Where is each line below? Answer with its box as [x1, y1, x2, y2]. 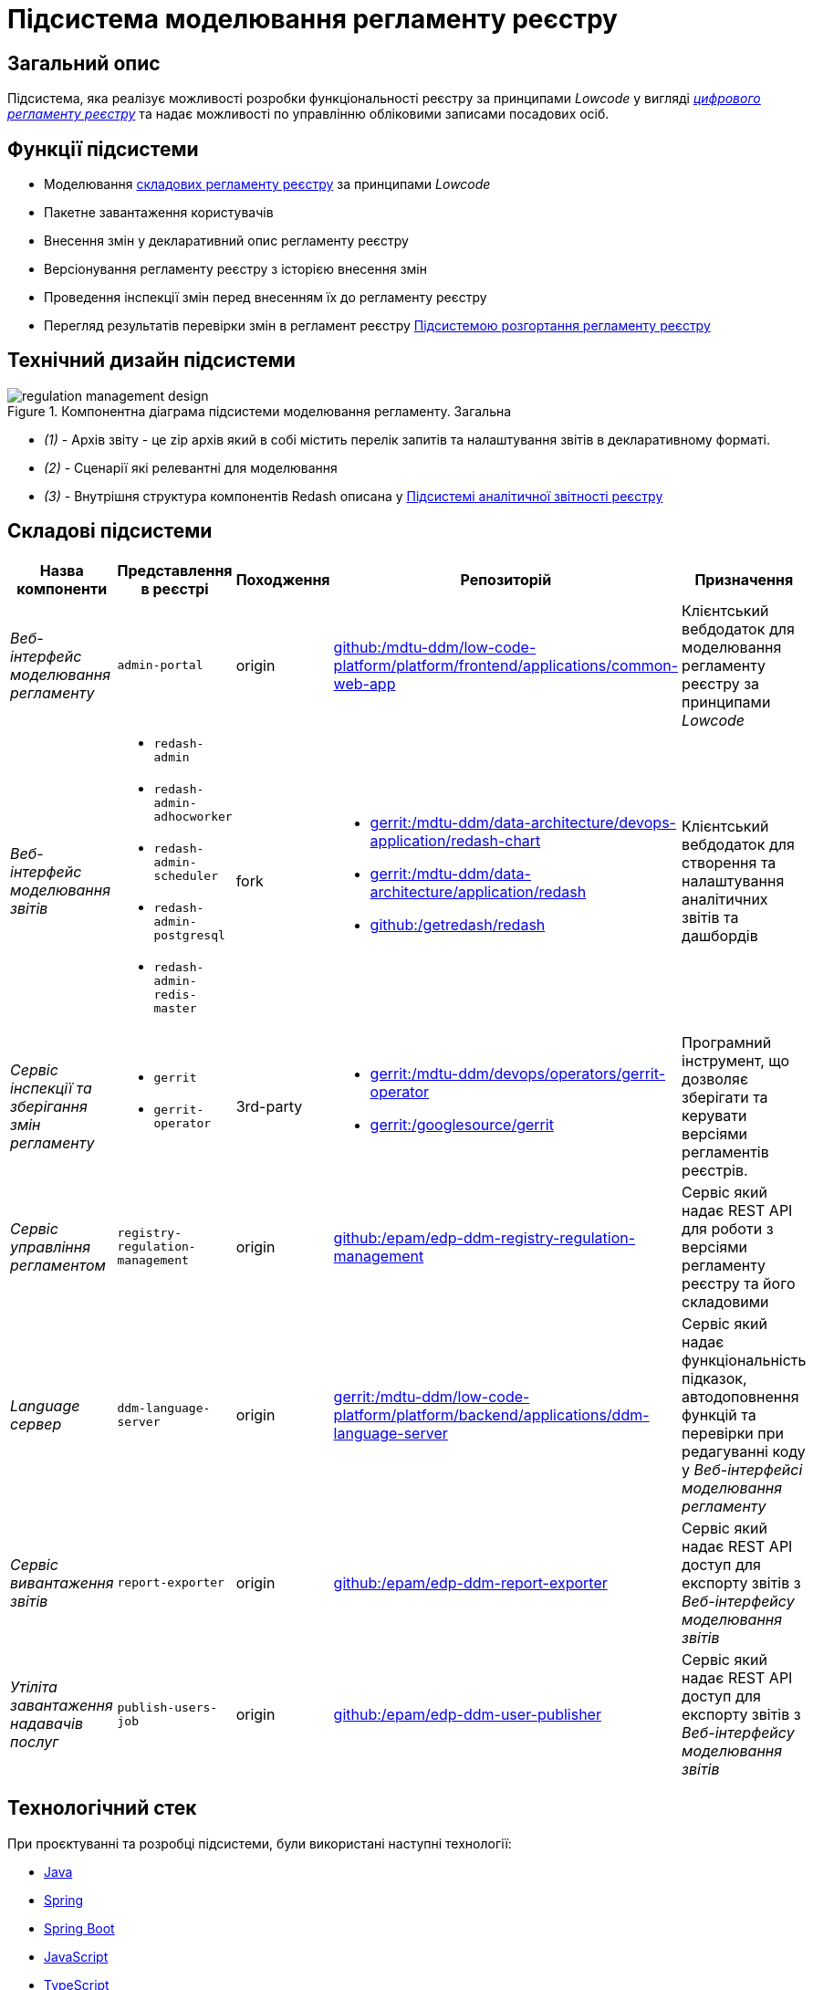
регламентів [682, 1142, 769, 1161]
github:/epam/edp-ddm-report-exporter [333, 1573, 608, 1592]
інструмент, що [682, 1051, 790, 1070]
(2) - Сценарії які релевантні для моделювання [44, 459, 338, 476]
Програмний [682, 1032, 772, 1052]
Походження [235, 570, 330, 589]
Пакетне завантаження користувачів [44, 204, 274, 221]
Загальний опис [7, 51, 161, 75]
